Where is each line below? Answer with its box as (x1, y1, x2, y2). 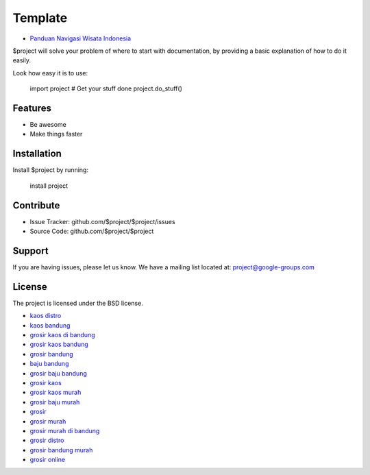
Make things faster (29, 130, 83, 138)
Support (12, 245, 49, 256)
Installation (12, 148, 62, 160)
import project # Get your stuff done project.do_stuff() (29, 84, 183, 93)
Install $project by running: (12, 166, 89, 174)
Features (12, 102, 51, 114)
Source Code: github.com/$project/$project (29, 227, 154, 235)
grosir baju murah (29, 398, 80, 406)
